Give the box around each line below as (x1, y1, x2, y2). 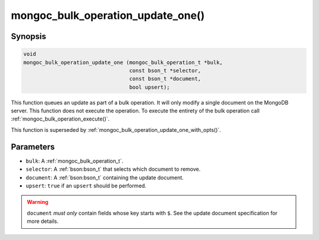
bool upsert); (129, 83, 170, 90)
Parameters (11, 142, 55, 152)
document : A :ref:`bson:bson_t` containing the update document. (25, 174, 184, 181)
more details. (27, 218, 59, 225)
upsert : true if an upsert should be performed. (25, 182, 147, 189)
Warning (27, 199, 48, 206)
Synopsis (11, 31, 47, 41)
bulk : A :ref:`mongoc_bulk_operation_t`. (25, 157, 123, 164)
